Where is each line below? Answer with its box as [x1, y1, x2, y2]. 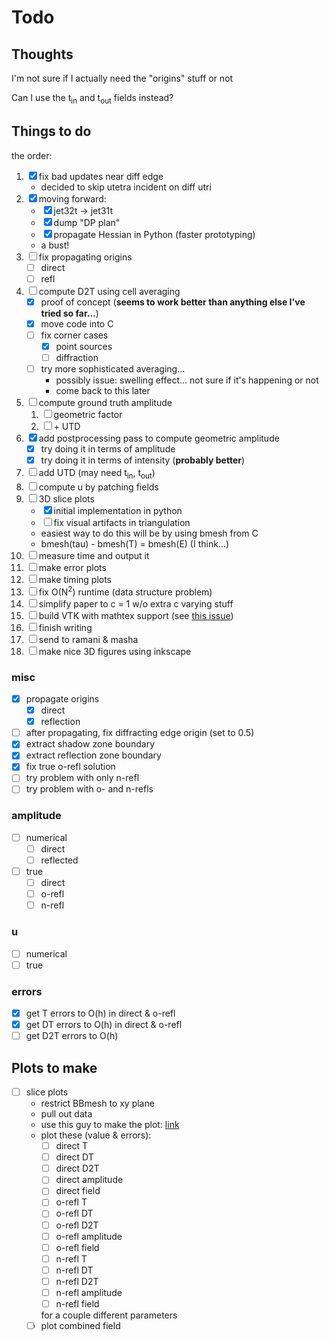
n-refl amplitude [55, 1286, 123, 1298]
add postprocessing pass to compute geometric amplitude [38, 432, 280, 445]
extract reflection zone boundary [25, 749, 162, 761]
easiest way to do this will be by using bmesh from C [40, 527, 259, 540]
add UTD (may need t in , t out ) [38, 467, 156, 481]
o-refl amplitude [55, 1230, 123, 1242]
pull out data [40, 1108, 93, 1120]
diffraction [55, 351, 99, 363]
